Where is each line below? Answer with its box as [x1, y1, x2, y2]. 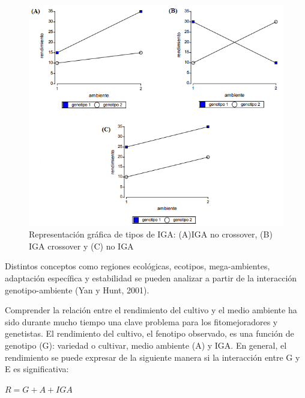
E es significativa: [5, 363, 69, 375]
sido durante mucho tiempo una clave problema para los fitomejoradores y [5, 315, 278, 328]
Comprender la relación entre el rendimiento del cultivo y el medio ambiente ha [5, 304, 297, 316]
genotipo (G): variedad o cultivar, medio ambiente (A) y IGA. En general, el [5, 338, 287, 351]
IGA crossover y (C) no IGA [29, 239, 134, 252]
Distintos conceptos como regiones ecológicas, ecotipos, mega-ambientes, [5, 260, 270, 272]
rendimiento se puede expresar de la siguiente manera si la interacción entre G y [5, 351, 300, 363]
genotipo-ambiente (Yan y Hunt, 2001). [5, 283, 149, 296]
